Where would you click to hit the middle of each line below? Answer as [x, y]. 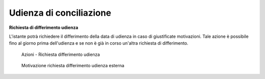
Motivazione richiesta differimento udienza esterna [73, 66]
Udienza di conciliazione [60, 13]
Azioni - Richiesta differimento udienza [61, 54]
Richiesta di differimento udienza [44, 27]
